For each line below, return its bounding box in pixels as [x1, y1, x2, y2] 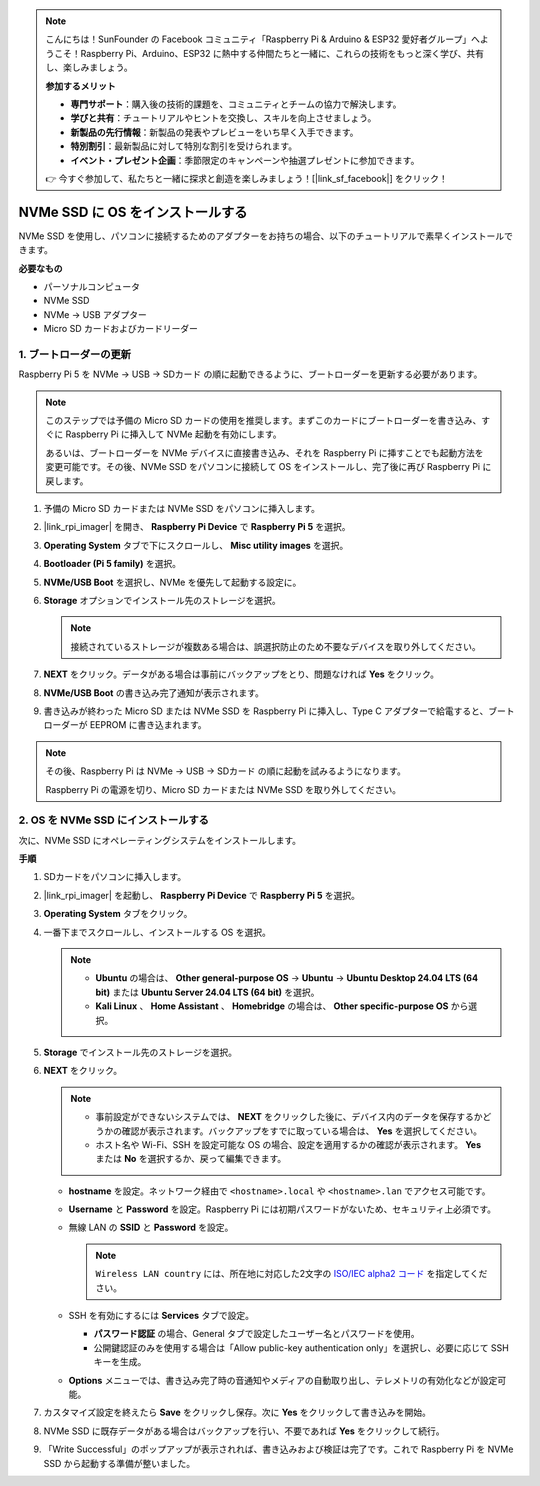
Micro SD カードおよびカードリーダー [43, 323, 199, 335]
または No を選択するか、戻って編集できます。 [95, 1153, 287, 1165]
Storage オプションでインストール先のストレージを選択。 [43, 594, 281, 606]
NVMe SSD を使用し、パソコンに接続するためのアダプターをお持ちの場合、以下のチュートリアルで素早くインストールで [18, 230, 514, 242]
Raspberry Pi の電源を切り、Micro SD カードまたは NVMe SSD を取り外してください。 [45, 783, 402, 795]
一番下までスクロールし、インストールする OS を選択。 [43, 926, 272, 938]
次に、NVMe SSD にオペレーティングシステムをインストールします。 [18, 834, 302, 846]
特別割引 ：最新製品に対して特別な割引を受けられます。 [70, 140, 298, 152]
